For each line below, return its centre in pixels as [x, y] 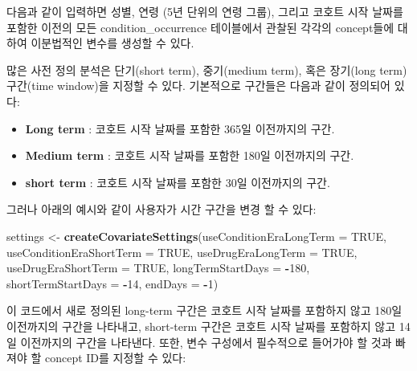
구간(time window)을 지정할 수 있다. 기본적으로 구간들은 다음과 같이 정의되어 [198, 86]
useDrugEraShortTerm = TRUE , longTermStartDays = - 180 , [158, 268]
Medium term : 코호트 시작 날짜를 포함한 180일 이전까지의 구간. [190, 155]
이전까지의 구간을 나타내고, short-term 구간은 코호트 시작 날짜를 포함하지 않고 [201, 326]
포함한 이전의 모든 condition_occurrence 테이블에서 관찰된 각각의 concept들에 [200, 27]
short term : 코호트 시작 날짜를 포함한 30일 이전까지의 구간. [178, 182]
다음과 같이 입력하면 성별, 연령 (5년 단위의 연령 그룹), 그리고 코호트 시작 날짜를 [205, 11]
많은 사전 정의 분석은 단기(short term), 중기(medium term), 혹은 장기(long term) [207, 69]
